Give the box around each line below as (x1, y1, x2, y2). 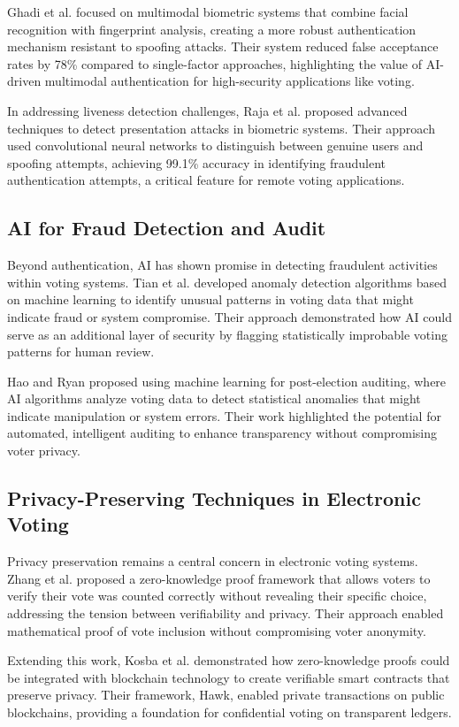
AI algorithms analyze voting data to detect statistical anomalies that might (7, 389, 421, 408)
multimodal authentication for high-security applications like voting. (44, 72, 415, 90)
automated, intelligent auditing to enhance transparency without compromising (7, 424, 438, 442)
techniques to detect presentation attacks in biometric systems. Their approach (7, 119, 435, 137)
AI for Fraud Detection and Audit (7, 214, 326, 241)
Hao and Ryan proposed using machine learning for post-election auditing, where (7, 371, 447, 390)
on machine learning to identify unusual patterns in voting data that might (7, 290, 414, 309)
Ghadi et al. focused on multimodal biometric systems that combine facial (7, 3, 409, 20)
